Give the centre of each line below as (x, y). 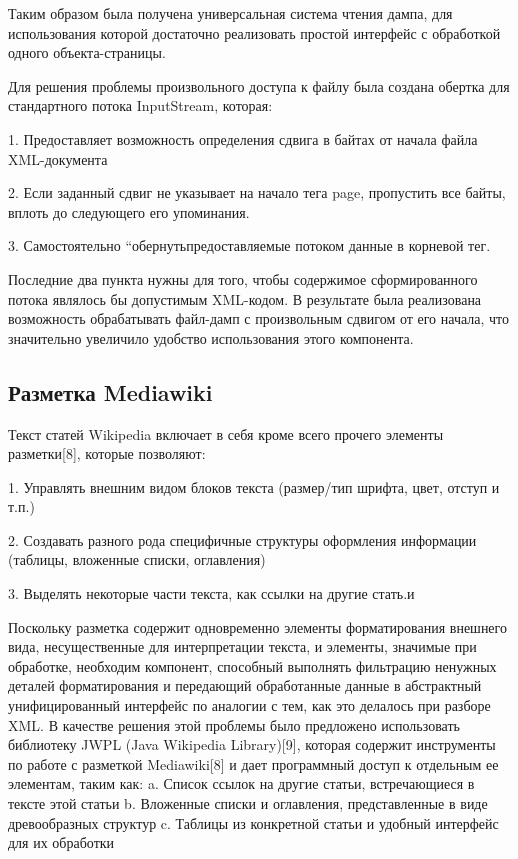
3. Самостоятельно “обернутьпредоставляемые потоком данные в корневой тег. (249, 245)
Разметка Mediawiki (110, 391)
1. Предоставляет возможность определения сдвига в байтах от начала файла (243, 138)
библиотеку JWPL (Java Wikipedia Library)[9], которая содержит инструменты (252, 744)
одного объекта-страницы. (87, 52)
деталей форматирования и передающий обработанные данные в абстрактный (245, 685)
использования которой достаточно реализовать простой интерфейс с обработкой (254, 32)
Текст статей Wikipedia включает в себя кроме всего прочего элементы (226, 433)
